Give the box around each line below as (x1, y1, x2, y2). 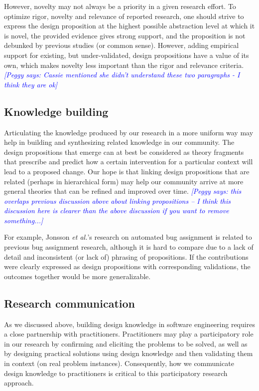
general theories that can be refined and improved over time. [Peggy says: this (4, 186, 242, 196)
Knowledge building (4, 103, 109, 119)
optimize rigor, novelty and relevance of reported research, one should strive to (4, 10, 244, 21)
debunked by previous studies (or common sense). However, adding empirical (4, 40, 239, 50)
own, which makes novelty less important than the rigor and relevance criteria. (4, 59, 244, 70)
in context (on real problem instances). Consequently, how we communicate (4, 358, 234, 369)
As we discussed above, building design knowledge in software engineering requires (4, 319, 255, 329)
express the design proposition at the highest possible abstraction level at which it (4, 20, 255, 31)
